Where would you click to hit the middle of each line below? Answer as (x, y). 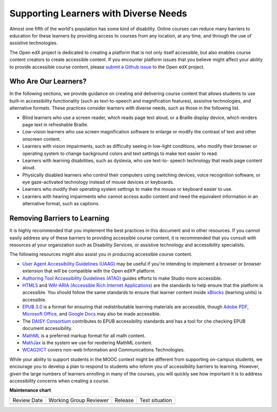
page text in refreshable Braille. (55, 124)
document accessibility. (47, 328)
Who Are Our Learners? (48, 81)
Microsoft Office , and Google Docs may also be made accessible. (92, 314)
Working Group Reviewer (79, 400)
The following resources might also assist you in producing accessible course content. (101, 254)
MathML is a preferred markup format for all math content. (84, 336)
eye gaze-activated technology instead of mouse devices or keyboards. (98, 182)
